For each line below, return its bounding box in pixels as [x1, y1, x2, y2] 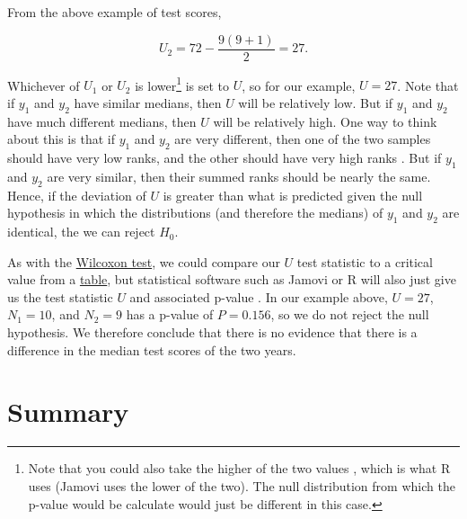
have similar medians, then [74, 93, 222, 112]
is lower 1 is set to [135, 73, 230, 94]
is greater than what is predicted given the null [163, 185, 423, 204]
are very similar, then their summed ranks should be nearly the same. [47, 166, 431, 185]
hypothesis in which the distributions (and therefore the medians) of [7, 203, 383, 222]
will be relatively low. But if [238, 93, 393, 112]
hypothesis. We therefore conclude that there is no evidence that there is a [7, 323, 418, 342]
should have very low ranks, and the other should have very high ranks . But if [7, 148, 442, 167]
